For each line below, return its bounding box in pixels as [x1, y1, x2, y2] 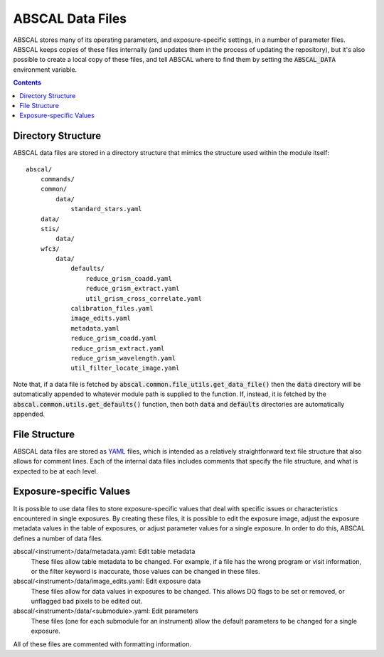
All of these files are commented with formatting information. [13, 640, 192, 648]
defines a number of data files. [13, 534, 103, 543]
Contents [13, 78, 42, 87]
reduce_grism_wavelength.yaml [70, 354, 176, 362]
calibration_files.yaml [70, 304, 154, 313]
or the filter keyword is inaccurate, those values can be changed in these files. [31, 567, 260, 575]
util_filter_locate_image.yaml [70, 364, 180, 373]
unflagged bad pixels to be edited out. [31, 597, 143, 606]
